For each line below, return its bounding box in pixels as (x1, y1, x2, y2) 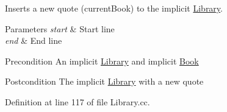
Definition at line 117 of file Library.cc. (5, 95, 150, 108)
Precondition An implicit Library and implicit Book (5, 54, 199, 67)
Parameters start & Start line (5, 22, 115, 35)
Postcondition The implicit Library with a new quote (5, 75, 204, 88)
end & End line (5, 34, 62, 47)
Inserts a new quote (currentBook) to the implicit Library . (5, 2, 223, 14)
